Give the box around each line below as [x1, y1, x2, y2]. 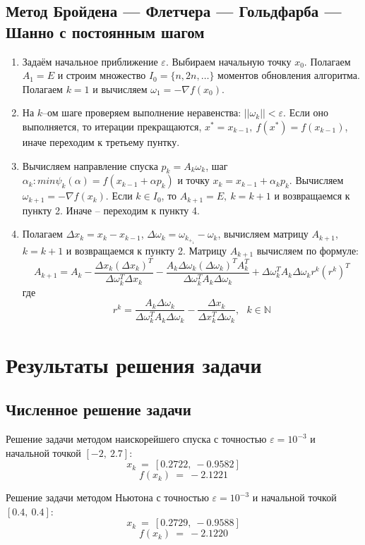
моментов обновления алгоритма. [217, 68, 360, 82]
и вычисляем [92, 81, 148, 96]
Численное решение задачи [6, 398, 191, 420]
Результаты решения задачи [6, 350, 262, 379]
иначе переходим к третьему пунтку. [22, 134, 180, 149]
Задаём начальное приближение [22, 54, 158, 68]
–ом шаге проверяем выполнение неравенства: [42, 105, 241, 120]
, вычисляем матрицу [217, 226, 309, 241]
